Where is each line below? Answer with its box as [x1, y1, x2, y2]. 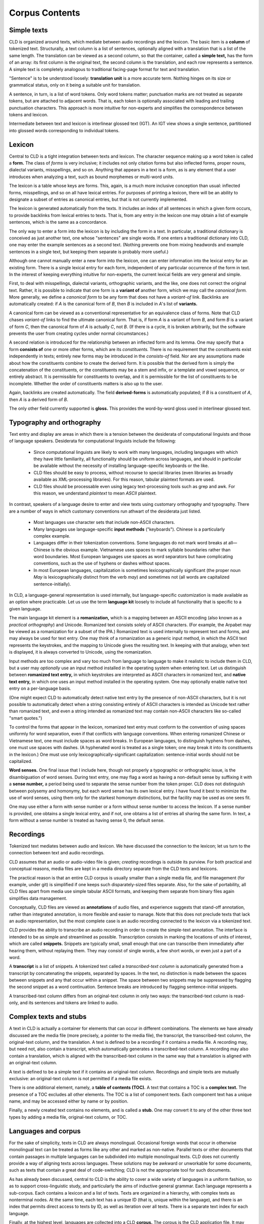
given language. [9, 606, 42, 612]
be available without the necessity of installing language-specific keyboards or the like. [33, 463, 209, 469]
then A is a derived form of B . [9, 397, 68, 402]
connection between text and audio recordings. [9, 850, 105, 856]
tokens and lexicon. [9, 112, 48, 118]
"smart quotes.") [9, 715, 43, 721]
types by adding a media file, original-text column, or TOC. [9, 1114, 127, 1120]
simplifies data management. [9, 895, 67, 901]
